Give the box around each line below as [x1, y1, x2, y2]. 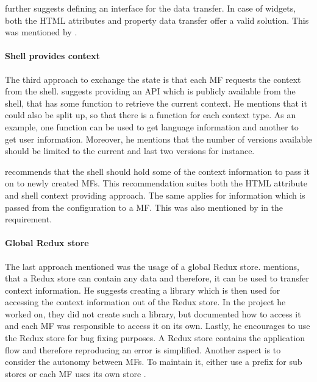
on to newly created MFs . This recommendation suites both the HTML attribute [5, 177, 307, 189]
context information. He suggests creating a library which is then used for [5, 283, 280, 296]
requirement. [5, 213, 52, 225]
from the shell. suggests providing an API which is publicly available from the [5, 85, 296, 97]
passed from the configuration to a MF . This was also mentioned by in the [5, 200, 283, 213]
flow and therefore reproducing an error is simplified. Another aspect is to [5, 343, 281, 356]
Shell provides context [5, 49, 100, 62]
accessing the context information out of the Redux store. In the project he [5, 295, 286, 308]
